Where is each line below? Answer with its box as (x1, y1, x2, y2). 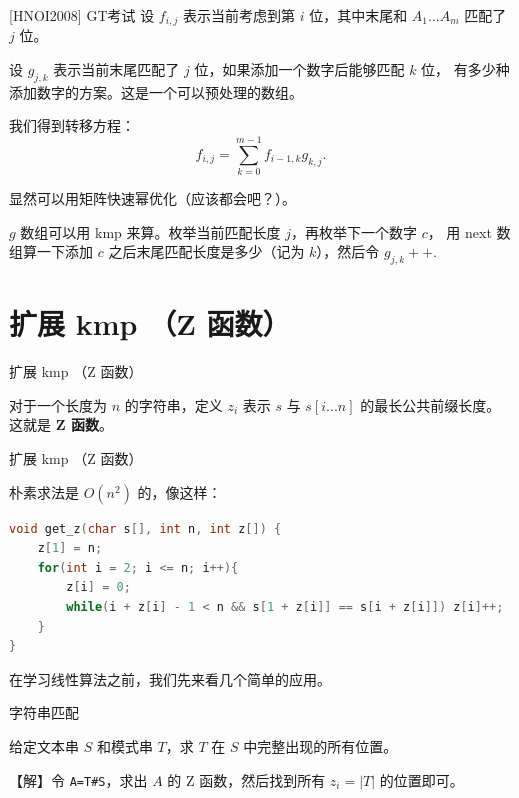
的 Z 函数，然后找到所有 (167, 769, 326, 790)
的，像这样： (137, 481, 222, 502)
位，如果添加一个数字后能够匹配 (194, 59, 405, 80)
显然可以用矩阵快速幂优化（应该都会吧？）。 (9, 188, 296, 209)
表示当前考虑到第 (182, 5, 295, 25)
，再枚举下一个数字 (290, 221, 417, 242)
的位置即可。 (379, 769, 464, 790)
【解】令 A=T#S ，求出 (9, 769, 148, 790)
